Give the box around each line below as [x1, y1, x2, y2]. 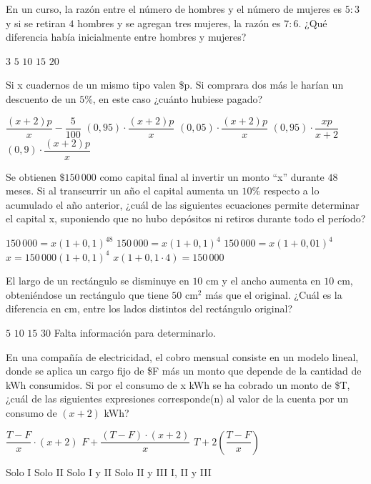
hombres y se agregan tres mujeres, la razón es [77, 15, 281, 30]
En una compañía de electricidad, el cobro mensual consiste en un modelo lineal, [6, 349, 359, 364]
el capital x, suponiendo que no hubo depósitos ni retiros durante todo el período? [6, 211, 366, 226]
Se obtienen [6, 169, 56, 184]
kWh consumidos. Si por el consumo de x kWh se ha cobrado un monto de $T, [6, 377, 350, 392]
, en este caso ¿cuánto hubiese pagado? [92, 91, 263, 106]
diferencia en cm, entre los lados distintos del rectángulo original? [6, 301, 293, 316]
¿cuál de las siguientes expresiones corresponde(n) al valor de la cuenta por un [6, 391, 349, 406]
